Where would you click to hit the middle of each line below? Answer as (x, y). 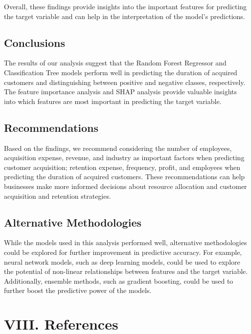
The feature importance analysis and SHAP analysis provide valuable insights (121, 92)
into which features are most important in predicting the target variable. (113, 101)
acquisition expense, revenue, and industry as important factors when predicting (124, 157)
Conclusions (35, 42)
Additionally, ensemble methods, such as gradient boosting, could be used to (119, 281)
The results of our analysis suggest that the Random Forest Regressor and (115, 63)
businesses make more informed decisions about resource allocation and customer (125, 186)
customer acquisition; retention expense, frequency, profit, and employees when (122, 167)
